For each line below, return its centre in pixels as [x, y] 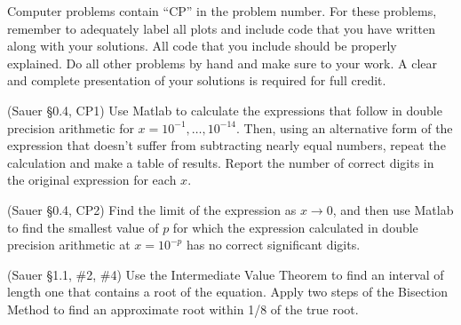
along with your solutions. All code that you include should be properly [202, 46]
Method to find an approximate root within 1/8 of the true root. [183, 309]
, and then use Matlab [393, 209]
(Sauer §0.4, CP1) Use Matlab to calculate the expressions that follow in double [225, 110]
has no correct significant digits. [273, 245]
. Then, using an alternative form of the [344, 127]
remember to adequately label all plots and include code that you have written [222, 28]
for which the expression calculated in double [295, 227]
